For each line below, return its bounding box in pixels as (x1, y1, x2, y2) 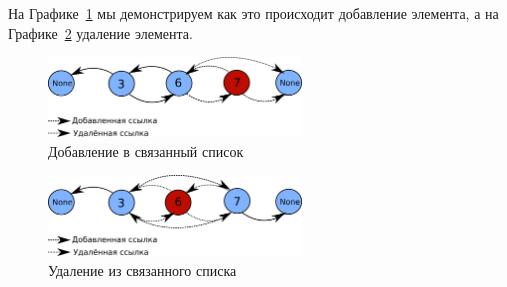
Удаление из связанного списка (48, 259, 237, 280)
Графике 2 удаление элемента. (8, 22, 193, 43)
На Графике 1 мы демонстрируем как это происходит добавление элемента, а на (8, 3, 499, 23)
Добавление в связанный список (48, 140, 244, 161)
